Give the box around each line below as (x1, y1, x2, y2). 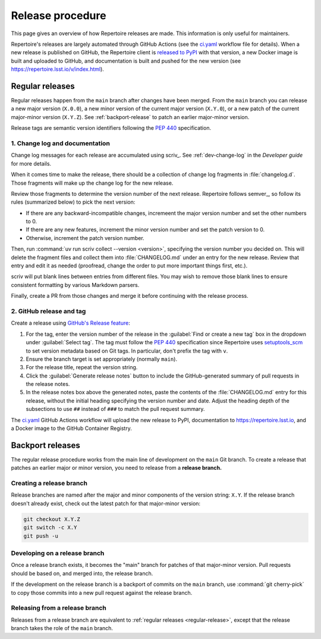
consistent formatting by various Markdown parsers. (11, 281, 140, 288)
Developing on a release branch (11, 548, 105, 557)
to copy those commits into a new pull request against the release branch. (11, 589, 193, 596)
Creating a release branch (11, 479, 87, 488)
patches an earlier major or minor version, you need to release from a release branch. (11, 465, 222, 472)
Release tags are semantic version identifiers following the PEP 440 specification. (11, 124, 211, 132)
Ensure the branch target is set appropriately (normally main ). (26, 355, 178, 363)
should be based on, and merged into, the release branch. (11, 569, 153, 577)
